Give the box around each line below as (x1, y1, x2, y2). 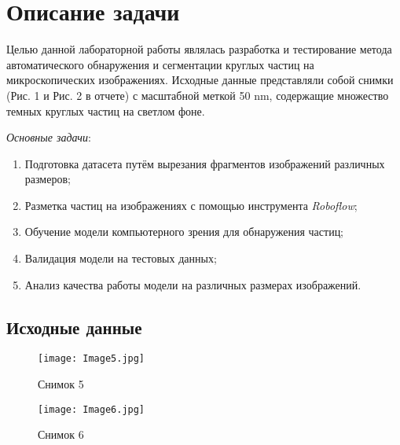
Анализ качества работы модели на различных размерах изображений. (24, 276, 361, 292)
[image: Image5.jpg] (38, 353, 145, 365)
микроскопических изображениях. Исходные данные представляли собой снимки (6, 72, 394, 88)
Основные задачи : (6, 129, 91, 145)
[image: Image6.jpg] (38, 403, 145, 415)
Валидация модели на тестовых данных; (24, 250, 217, 267)
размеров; (24, 171, 71, 187)
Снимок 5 (38, 376, 84, 392)
